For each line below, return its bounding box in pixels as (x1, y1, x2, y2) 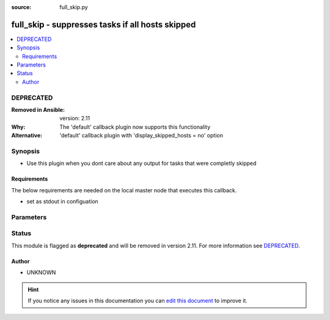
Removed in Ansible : (11, 106, 65, 113)
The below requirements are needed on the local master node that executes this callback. (11, 186, 237, 194)
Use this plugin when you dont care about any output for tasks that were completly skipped (26, 159, 257, 167)
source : (11, 4, 32, 10)
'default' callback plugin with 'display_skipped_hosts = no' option (59, 132, 223, 139)
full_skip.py (59, 4, 88, 10)
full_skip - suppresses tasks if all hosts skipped (11, 19, 196, 30)
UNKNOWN (26, 269, 56, 276)
